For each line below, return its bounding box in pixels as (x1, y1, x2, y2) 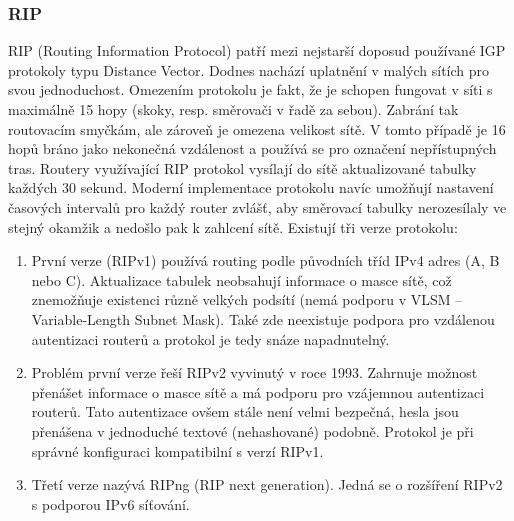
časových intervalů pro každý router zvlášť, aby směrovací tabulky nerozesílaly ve (8, 196, 507, 217)
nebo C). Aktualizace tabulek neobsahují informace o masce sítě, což (31, 269, 452, 290)
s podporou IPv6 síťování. (31, 493, 190, 514)
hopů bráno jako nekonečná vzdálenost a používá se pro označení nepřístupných (8, 138, 497, 159)
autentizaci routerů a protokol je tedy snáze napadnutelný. (31, 328, 390, 349)
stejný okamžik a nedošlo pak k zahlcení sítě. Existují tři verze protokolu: (8, 216, 458, 237)
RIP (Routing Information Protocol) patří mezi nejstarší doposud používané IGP (8, 40, 506, 61)
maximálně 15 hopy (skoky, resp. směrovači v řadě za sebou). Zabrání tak (8, 99, 459, 119)
